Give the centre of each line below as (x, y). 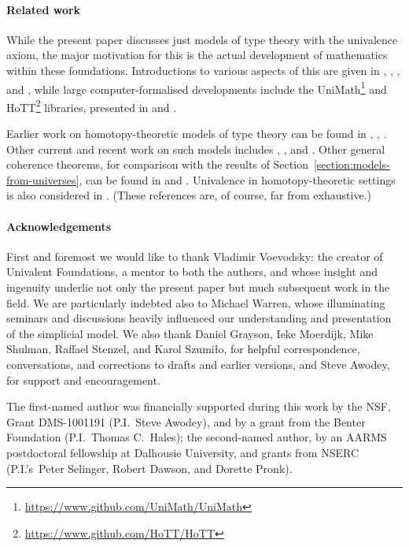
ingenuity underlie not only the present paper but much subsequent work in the (198, 287)
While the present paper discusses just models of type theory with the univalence (202, 39)
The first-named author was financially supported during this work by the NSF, (199, 406)
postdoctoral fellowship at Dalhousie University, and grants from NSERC (182, 452)
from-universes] (43, 179)
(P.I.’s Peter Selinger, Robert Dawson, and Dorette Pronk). (149, 468)
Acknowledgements (59, 226)
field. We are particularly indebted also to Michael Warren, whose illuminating (196, 302)
